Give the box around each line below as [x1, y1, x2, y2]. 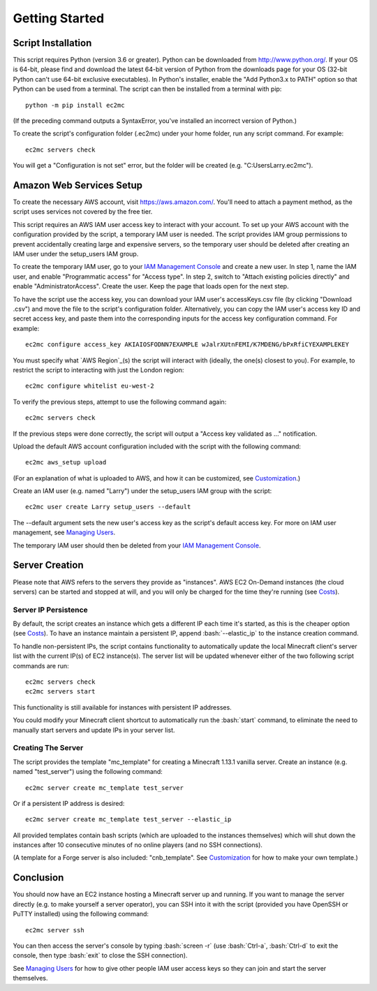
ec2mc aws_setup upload [25, 458, 107, 467]
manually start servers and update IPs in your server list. [13, 726, 175, 734]
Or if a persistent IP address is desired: [13, 799, 125, 807]
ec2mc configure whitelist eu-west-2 [25, 382, 155, 390]
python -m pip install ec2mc [25, 101, 125, 109]
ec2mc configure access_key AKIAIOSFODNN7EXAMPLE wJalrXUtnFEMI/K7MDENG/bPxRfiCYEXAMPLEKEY [25, 341, 349, 348]
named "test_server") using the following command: [13, 768, 163, 776]
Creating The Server [13, 743, 84, 753]
